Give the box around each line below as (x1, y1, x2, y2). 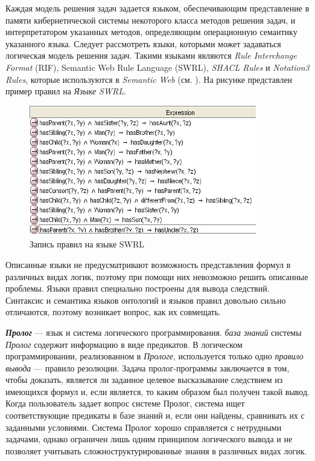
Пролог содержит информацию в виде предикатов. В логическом (5, 338, 243, 350)
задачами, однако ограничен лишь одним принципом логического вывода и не (5, 433, 293, 445)
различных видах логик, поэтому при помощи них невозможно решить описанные (5, 270, 308, 283)
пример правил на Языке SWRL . (5, 85, 126, 97)
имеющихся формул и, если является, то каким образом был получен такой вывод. (5, 385, 310, 397)
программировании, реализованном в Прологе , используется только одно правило (5, 350, 304, 362)
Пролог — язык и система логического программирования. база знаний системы (5, 325, 302, 338)
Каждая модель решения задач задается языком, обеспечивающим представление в (5, 2, 310, 14)
